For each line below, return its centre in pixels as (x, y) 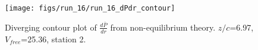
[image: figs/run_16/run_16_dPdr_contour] (90, 8)
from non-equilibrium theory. (163, 27)
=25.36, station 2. (54, 39)
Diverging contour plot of (51, 27)
